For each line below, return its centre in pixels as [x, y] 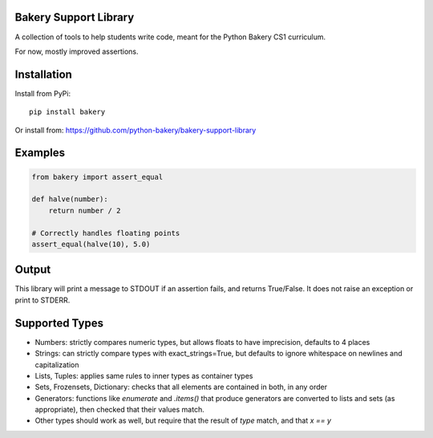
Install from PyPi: [43, 93]
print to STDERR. [42, 300]
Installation [43, 74]
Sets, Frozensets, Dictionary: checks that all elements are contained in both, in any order [181, 387]
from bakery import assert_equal [97, 177]
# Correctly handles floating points [106, 233]
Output [33, 270]
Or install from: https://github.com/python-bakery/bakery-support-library [136, 130]
